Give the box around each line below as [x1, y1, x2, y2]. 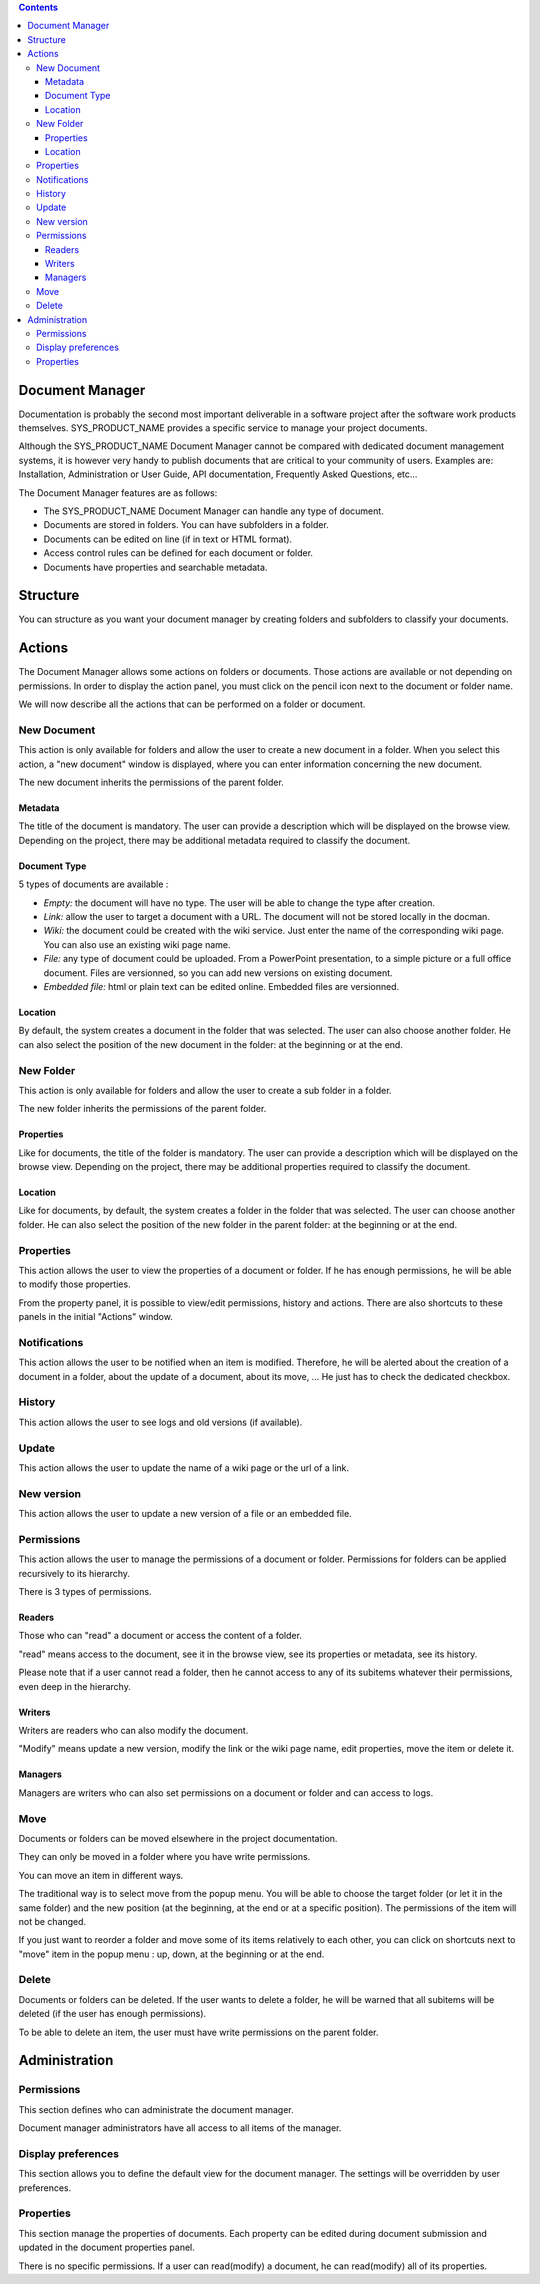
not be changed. [18, 1915, 87, 1927]
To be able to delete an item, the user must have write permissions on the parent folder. [18, 2026, 379, 2038]
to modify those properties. [18, 1278, 131, 1290]
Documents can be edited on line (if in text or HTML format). [43, 533, 293, 545]
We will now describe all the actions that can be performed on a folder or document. [18, 698, 366, 710]
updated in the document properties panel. [18, 2241, 195, 2254]
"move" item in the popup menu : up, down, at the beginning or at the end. [18, 1948, 325, 1960]
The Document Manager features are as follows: [18, 486, 218, 499]
